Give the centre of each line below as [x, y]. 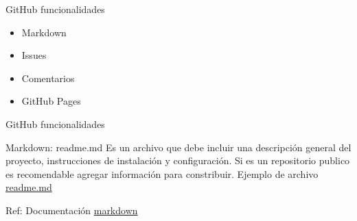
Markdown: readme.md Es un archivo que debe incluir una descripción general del [178, 147]
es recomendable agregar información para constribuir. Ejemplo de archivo [162, 173]
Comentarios [48, 78]
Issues [34, 55]
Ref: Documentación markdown [72, 210]
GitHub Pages [51, 101]
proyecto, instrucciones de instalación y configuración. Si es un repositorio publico [178, 160]
